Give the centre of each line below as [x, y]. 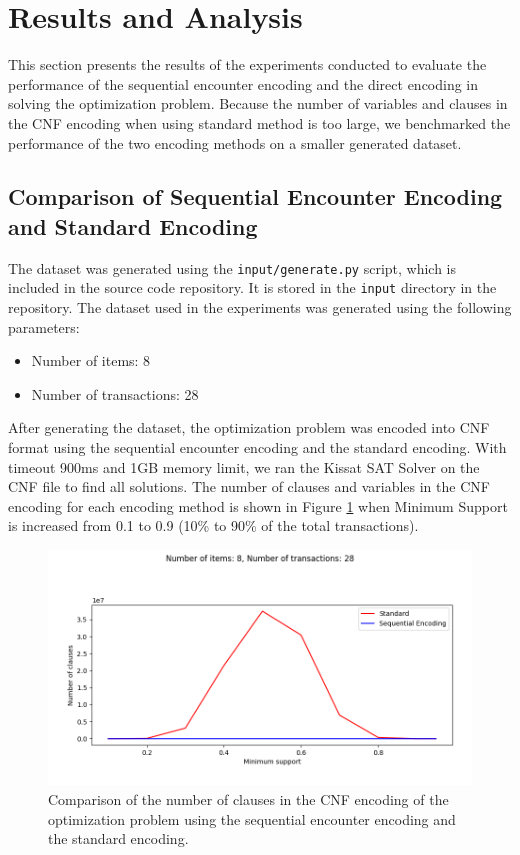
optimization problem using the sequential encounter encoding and [252, 818]
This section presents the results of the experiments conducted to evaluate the [247, 64]
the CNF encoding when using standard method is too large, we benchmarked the [259, 122]
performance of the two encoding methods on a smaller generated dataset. [235, 142]
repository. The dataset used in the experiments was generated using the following [260, 307]
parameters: [44, 326]
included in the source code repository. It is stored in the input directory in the [252, 287]
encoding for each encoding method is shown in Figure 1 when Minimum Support [258, 505]
